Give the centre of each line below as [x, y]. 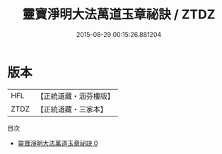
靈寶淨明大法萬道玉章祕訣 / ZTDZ [119, 14]
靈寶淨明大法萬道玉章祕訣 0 [58, 143]
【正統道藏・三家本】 [72, 109]
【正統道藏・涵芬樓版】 [76, 96]
